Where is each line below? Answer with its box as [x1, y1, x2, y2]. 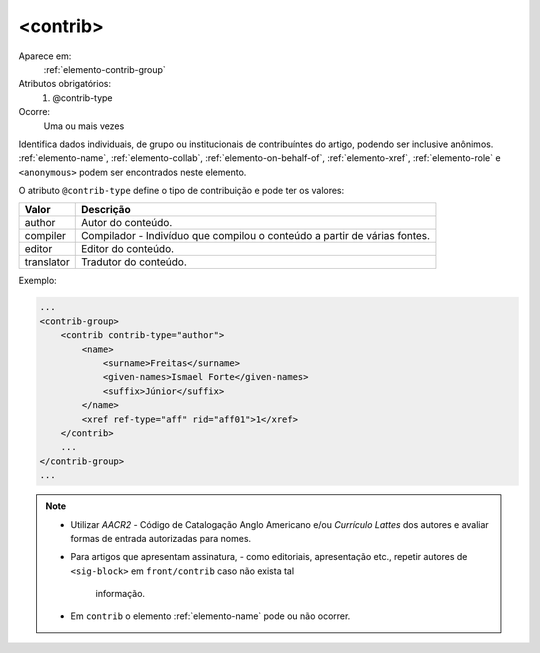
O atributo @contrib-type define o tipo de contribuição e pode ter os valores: [18, 185, 345, 197]
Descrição [80, 203, 131, 217]
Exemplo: [18, 275, 57, 287]
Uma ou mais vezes [43, 120, 125, 132]
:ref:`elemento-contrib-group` [43, 63, 167, 75]
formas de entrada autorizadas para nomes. [70, 532, 252, 544]
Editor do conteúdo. [80, 242, 175, 256]
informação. [95, 588, 145, 600]
